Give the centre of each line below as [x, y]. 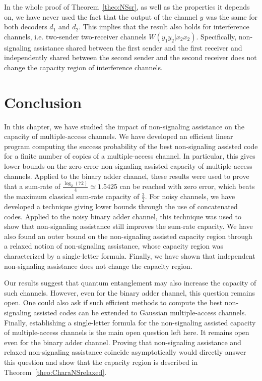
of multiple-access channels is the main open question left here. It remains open [127, 332]
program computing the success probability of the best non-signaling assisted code [131, 146]
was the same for [232, 16]
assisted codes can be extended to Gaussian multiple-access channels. [140, 313]
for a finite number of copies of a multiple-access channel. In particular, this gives [130, 156]
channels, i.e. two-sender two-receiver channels [75, 36]
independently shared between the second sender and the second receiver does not [130, 57]
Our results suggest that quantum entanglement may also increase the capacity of [130, 283]
